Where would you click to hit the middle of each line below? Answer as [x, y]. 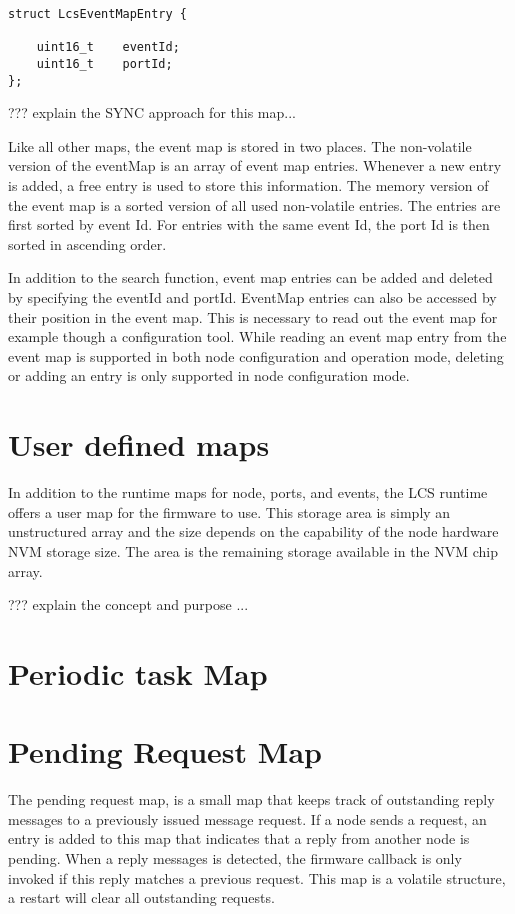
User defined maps [139, 444]
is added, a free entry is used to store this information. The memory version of [248, 185]
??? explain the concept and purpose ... [128, 604]
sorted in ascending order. [87, 243]
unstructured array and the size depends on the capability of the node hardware [253, 531]
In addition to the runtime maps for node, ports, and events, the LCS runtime [248, 492]
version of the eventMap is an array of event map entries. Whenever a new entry [255, 165]
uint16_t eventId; [108, 47]
